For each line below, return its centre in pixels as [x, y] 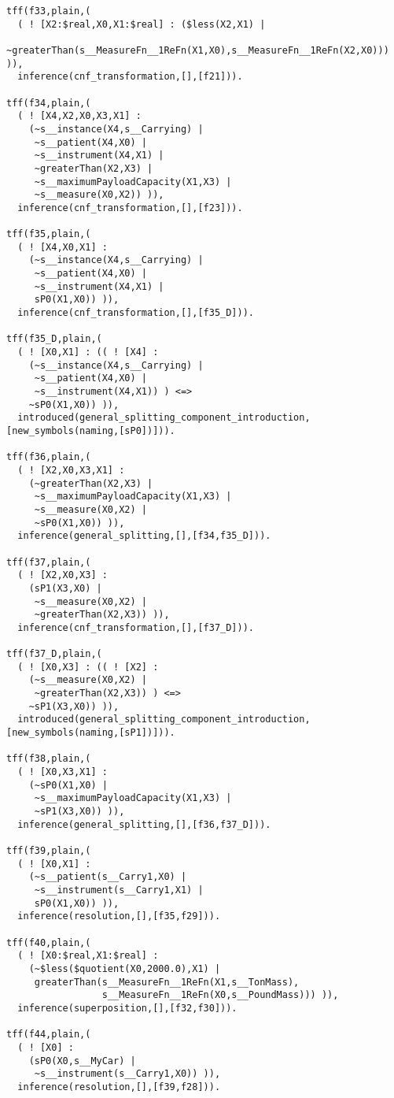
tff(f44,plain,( [49, 1035]
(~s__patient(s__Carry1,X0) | [108, 877]
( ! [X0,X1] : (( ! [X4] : [88, 352]
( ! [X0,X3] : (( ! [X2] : [88, 667]
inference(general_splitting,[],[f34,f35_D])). [144, 536]
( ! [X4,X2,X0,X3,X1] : [79, 116]
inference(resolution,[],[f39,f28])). [119, 1087]
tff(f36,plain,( [49, 457]
